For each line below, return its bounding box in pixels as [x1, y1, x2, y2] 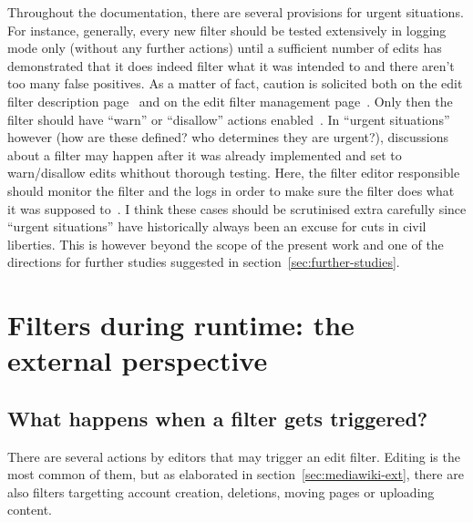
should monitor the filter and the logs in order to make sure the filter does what [7, 180, 455, 200]
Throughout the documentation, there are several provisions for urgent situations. [7, 3, 464, 21]
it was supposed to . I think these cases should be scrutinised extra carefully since [7, 199, 467, 218]
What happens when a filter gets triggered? [7, 404, 428, 432]
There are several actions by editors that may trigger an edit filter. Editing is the [7, 446, 460, 466]
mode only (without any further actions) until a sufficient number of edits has [7, 38, 442, 57]
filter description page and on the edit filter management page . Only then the [7, 91, 453, 110]
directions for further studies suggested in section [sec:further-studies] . [7, 252, 400, 271]
